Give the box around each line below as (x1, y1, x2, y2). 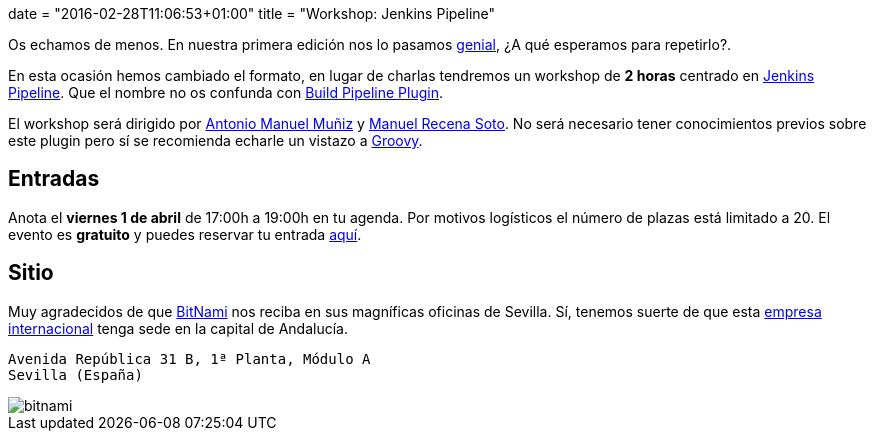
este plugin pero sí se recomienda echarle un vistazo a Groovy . (8, 132, 423, 149)
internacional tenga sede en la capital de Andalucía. (8, 319, 348, 337)
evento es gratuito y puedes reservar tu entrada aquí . (8, 225, 362, 243)
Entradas (8, 166, 100, 192)
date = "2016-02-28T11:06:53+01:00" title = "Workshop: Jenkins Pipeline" (8, 5, 496, 22)
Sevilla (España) (8, 366, 143, 383)
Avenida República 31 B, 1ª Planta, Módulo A (8, 350, 371, 367)
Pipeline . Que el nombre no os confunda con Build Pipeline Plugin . (8, 84, 444, 101)
